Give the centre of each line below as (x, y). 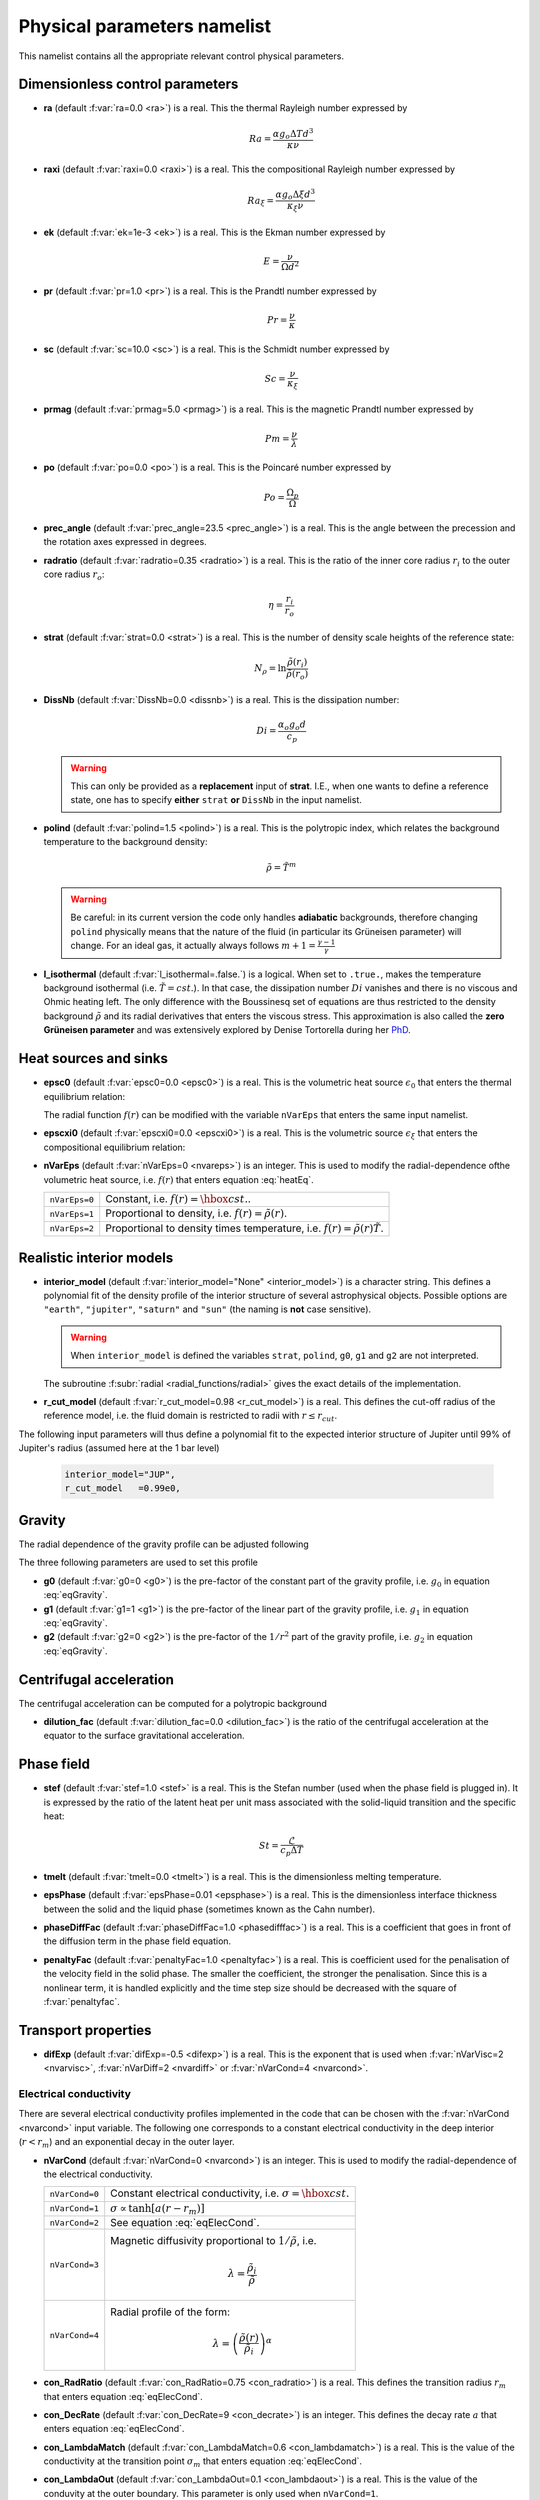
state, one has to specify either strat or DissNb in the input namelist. (216, 800)
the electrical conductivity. (98, 2174)
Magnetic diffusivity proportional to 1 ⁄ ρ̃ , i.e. (213, 2241)
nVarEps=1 (72, 1213)
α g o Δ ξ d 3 (295, 194)
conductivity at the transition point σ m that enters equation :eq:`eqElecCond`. (203, 2462)
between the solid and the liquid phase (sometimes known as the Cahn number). (209, 1909)
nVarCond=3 (74, 2265)
